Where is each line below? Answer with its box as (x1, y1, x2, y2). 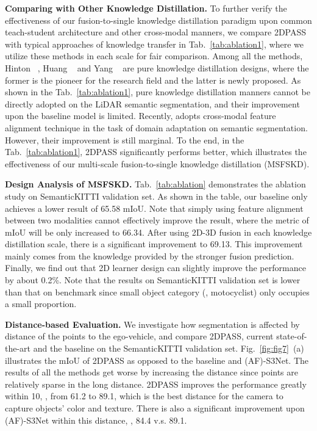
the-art (5, 342, 31, 355)
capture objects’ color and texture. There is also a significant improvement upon (5, 402, 305, 414)
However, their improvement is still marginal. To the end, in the (5, 133, 244, 146)
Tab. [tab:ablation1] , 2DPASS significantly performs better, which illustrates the (5, 145, 307, 158)
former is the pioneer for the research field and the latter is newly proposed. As (5, 73, 301, 86)
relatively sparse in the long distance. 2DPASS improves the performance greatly (5, 377, 307, 390)
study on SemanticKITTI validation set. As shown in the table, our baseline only (5, 189, 308, 202)
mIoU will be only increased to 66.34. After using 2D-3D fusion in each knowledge (5, 225, 312, 238)
